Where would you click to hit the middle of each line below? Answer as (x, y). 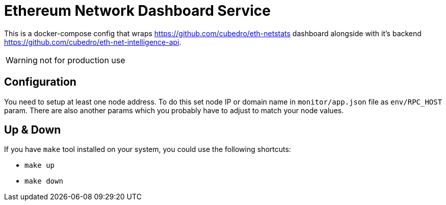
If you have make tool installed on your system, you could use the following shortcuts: (148, 149)
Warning (22, 60)
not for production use (82, 60)
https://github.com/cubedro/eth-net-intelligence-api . (93, 42)
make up (40, 165)
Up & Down (33, 130)
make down (44, 181)
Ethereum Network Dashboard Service (137, 11)
